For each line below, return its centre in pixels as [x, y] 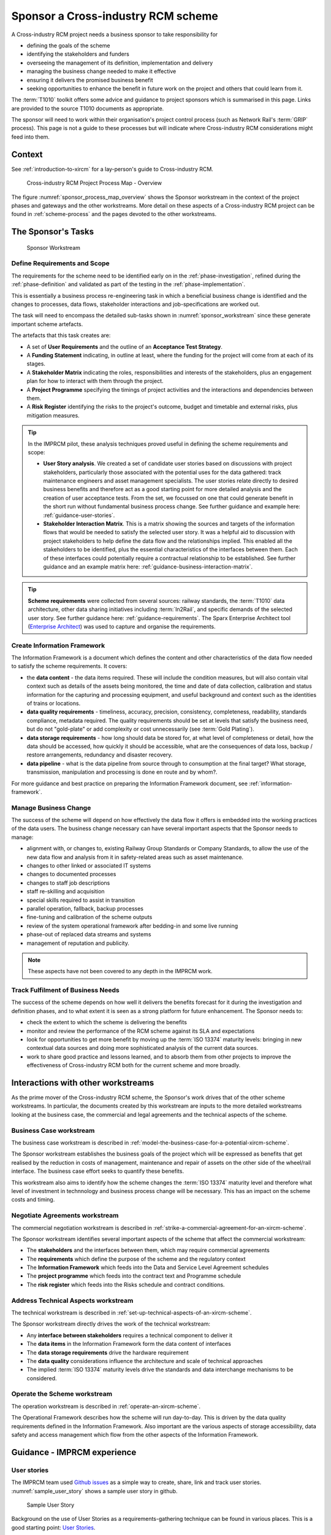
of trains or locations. [54, 704]
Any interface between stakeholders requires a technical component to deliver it [130, 1335]
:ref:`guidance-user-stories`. [79, 515]
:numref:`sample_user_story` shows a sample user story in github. [94, 1491]
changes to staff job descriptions [68, 883]
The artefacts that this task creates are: [61, 335]
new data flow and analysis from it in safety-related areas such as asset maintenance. [135, 857]
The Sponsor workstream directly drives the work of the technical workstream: [111, 1324]
